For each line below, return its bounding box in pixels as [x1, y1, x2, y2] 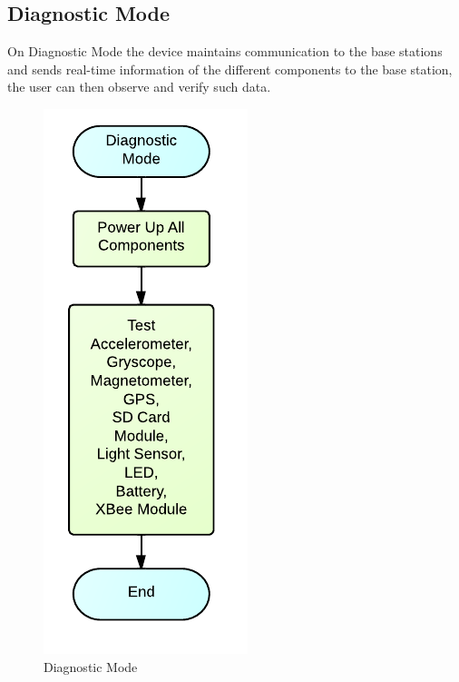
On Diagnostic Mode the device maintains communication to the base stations [7, 42, 443, 61]
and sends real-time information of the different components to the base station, [7, 59, 453, 78]
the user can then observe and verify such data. [7, 77, 271, 96]
